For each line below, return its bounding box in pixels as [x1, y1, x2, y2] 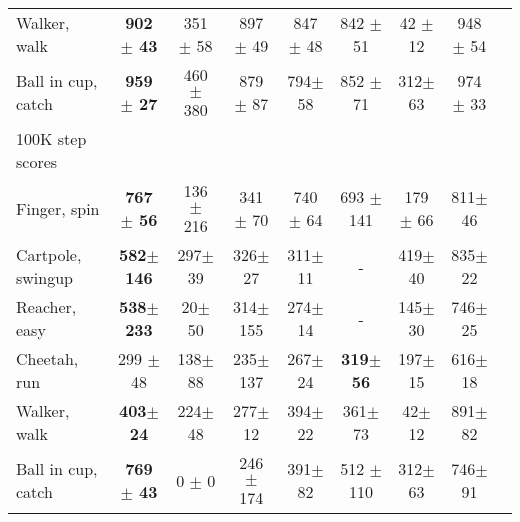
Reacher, [16, 295, 77, 318]
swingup [16, 266, 73, 289]
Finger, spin [16, 196, 100, 220]
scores [16, 150, 58, 173]
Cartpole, [16, 243, 82, 266]
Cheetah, [16, 347, 79, 370]
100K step [16, 127, 87, 150]
